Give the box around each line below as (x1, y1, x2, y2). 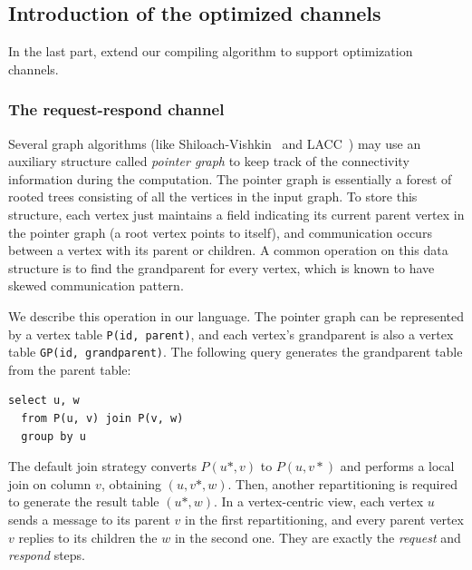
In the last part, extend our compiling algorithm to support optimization (8, 42, 413, 61)
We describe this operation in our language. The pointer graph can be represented (8, 306, 464, 325)
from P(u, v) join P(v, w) (21, 412, 184, 426)
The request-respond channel (8, 98, 225, 121)
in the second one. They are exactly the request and (174, 527, 461, 546)
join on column (8, 474, 92, 493)
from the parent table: (8, 359, 131, 378)
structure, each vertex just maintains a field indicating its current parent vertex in (8, 204, 465, 223)
